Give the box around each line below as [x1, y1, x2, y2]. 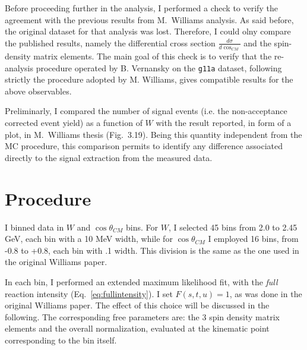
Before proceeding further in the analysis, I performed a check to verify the [5, 2, 278, 14]
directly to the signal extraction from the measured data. [5, 151, 213, 163]
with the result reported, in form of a [156, 116, 292, 129]
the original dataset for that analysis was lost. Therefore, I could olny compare [5, 25, 291, 37]
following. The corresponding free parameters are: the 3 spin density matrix [5, 310, 280, 323]
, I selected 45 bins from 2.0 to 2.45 [168, 220, 297, 233]
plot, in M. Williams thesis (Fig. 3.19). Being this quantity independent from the [5, 128, 302, 140]
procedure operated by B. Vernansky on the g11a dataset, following [36, 61, 282, 74]
